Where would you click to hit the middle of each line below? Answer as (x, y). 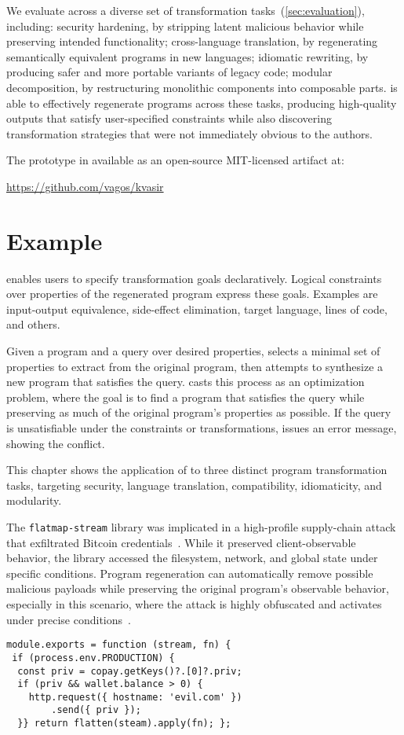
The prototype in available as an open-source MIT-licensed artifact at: (175, 160)
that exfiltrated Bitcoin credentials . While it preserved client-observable (181, 542)
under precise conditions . (69, 619)
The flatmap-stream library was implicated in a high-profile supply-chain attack (201, 526)
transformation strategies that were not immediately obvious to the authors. (189, 133)
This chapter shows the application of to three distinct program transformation (197, 470)
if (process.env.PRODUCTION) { (93, 658)
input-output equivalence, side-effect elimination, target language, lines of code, (197, 309)
